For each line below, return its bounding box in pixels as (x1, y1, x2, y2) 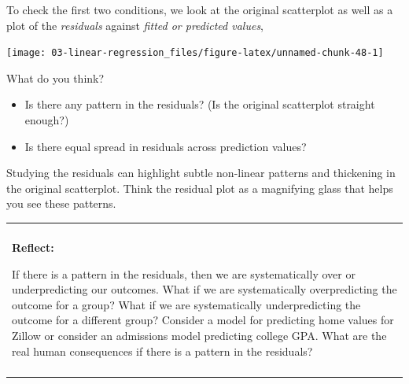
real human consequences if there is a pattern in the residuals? (12, 342, 313, 359)
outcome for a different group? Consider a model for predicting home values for (12, 312, 394, 328)
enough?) (24, 112, 69, 128)
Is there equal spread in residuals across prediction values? (24, 138, 307, 154)
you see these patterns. (6, 195, 116, 212)
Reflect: (12, 239, 54, 255)
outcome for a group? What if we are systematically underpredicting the (12, 296, 361, 312)
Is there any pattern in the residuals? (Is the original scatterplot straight (24, 96, 375, 113)
